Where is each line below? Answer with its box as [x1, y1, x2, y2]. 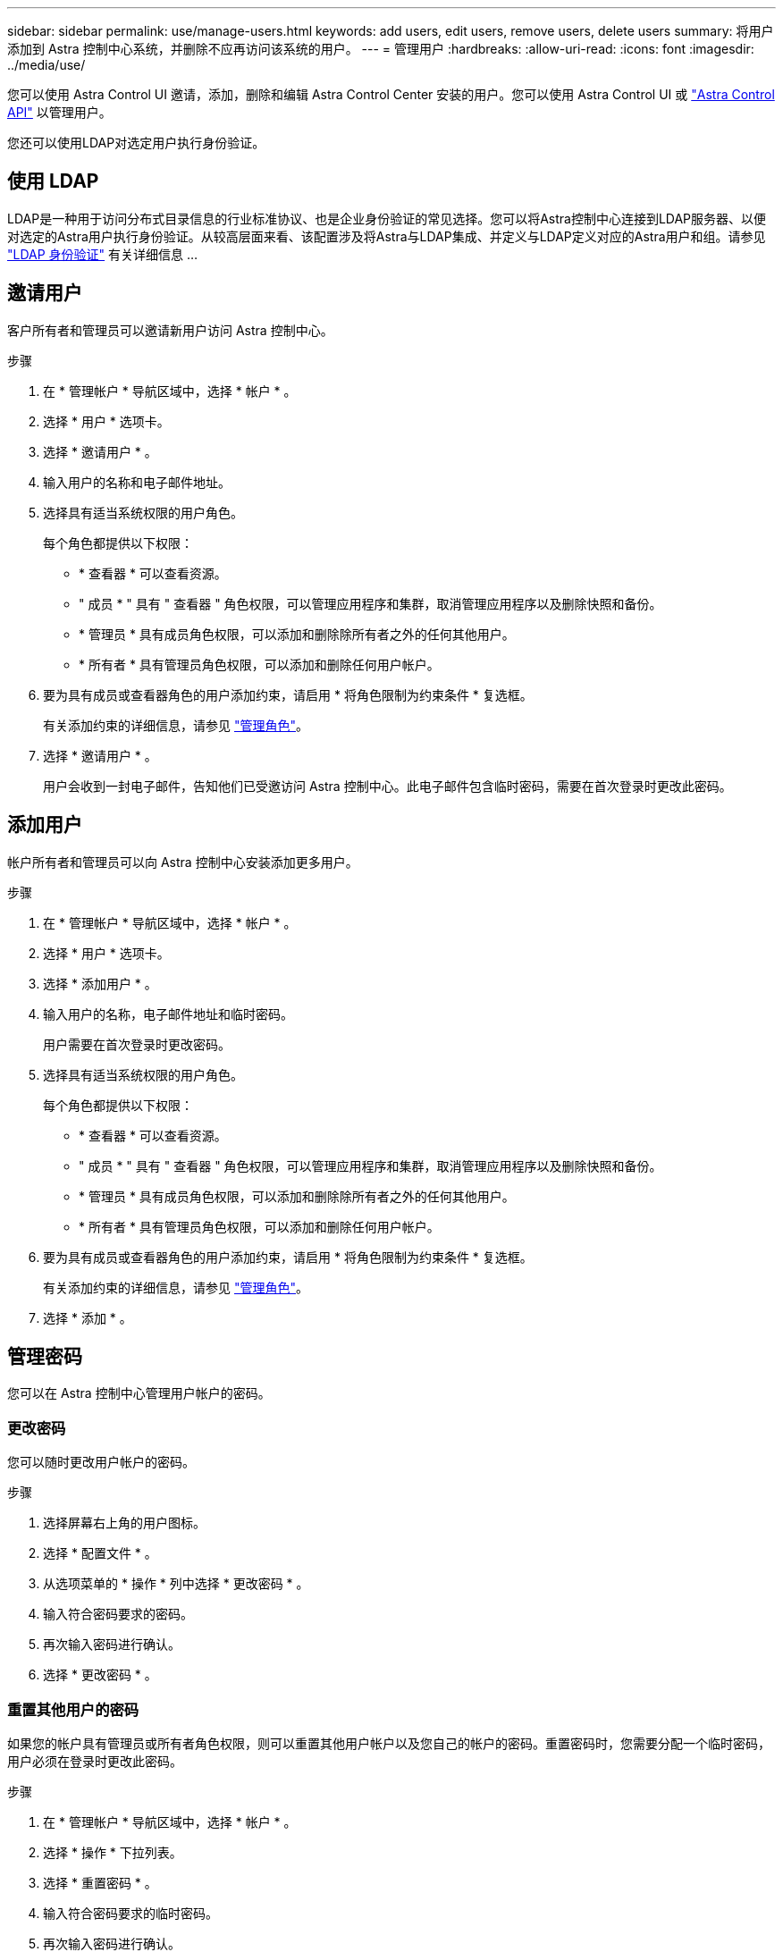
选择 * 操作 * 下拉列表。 [43, 1844, 182, 1860]
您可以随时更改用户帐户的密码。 [7, 1454, 195, 1470]
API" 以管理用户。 [7, 105, 112, 120]
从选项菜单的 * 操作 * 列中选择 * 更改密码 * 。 [43, 1576, 309, 1592]
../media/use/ [7, 57, 86, 72]
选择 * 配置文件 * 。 [43, 1545, 157, 1561]
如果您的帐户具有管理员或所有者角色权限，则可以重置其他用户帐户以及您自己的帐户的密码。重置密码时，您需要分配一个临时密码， [7, 1735, 770, 1751]
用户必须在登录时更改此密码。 [7, 1753, 182, 1769]
